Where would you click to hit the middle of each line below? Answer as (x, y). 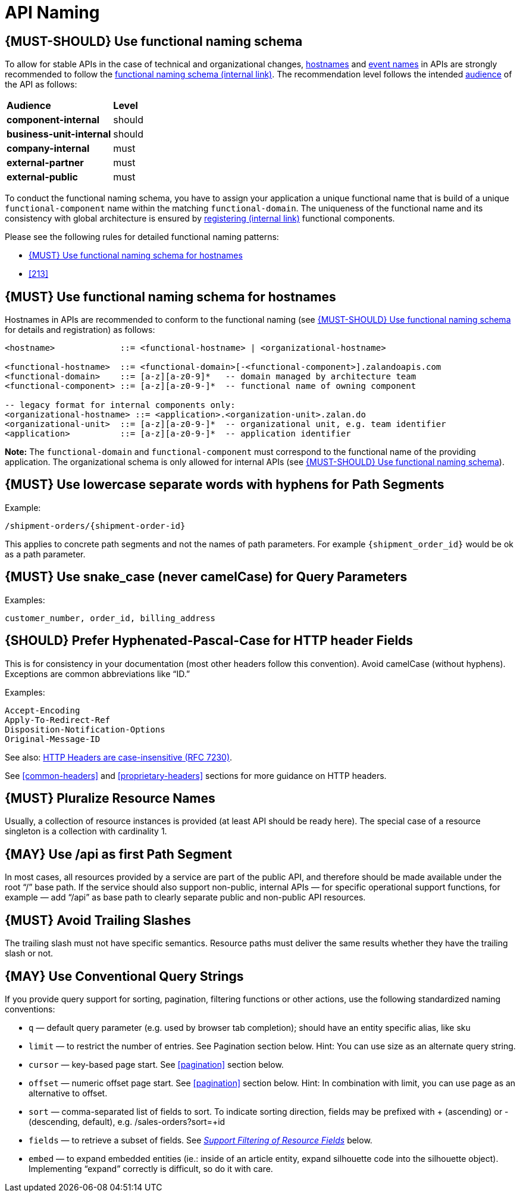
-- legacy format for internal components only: (120, 405)
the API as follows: (41, 85)
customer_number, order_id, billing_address (110, 618)
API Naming (52, 13)
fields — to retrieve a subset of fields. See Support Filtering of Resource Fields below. (201, 1140)
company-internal (48, 149)
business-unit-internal (59, 134)
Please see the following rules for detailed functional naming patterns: (142, 237)
